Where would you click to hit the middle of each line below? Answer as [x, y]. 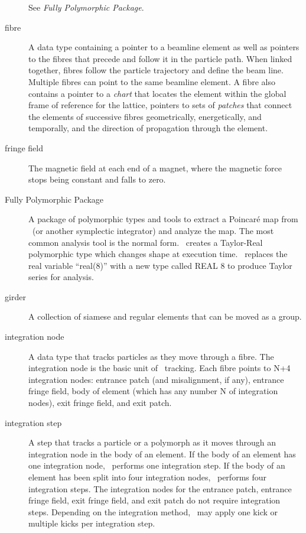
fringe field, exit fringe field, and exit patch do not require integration [154, 500]
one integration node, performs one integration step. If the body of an [157, 465]
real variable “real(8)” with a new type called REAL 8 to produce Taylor [160, 265]
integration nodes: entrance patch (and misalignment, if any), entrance [156, 379]
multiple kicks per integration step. [92, 523]
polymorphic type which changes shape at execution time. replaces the [158, 254]
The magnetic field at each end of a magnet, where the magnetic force [155, 168]
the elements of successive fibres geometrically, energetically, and [145, 116]
